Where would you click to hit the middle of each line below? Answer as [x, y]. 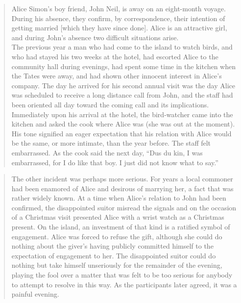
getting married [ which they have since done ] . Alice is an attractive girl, [119, 28]
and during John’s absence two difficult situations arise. [95, 37]
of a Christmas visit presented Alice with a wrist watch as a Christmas [118, 217]
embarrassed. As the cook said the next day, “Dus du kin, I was [107, 152]
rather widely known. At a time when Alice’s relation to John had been [119, 198]
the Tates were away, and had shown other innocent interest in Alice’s [117, 76]
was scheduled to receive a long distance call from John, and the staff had [122, 95]
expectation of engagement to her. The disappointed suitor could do [114, 255]
